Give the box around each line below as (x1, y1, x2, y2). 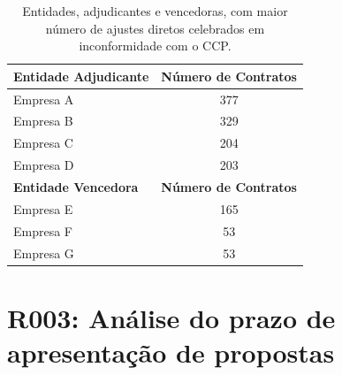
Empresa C (13, 134, 73, 152)
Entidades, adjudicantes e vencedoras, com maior (22, 2, 288, 19)
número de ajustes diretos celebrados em (45, 19, 265, 37)
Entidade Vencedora (13, 178, 139, 195)
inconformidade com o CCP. (79, 36, 232, 55)
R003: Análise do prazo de (7, 299, 336, 335)
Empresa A (13, 89, 74, 108)
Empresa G (13, 243, 74, 262)
